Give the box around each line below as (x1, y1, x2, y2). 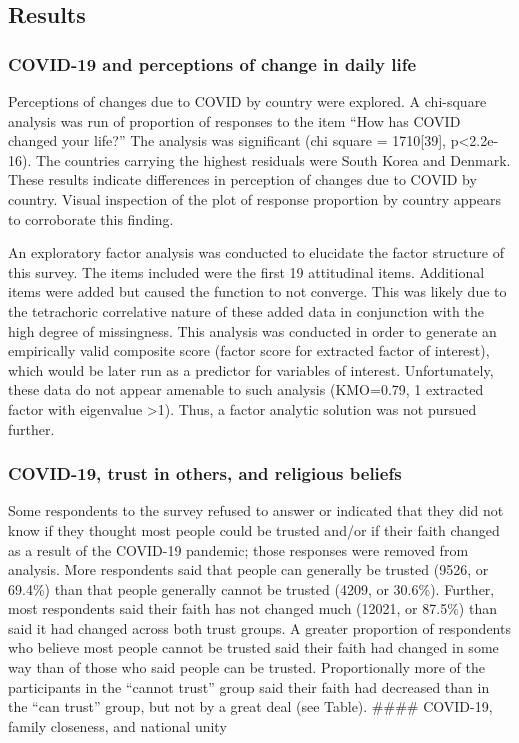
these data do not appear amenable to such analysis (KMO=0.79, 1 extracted (8, 379, 484, 400)
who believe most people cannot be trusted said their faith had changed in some (8, 637, 499, 658)
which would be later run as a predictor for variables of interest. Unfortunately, (8, 359, 494, 380)
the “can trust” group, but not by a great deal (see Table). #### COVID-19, (8, 696, 493, 717)
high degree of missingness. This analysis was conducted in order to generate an (8, 320, 497, 341)
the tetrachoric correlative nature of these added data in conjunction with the (8, 300, 484, 321)
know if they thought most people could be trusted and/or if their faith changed (8, 519, 500, 540)
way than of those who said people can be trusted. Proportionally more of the (8, 657, 485, 678)
